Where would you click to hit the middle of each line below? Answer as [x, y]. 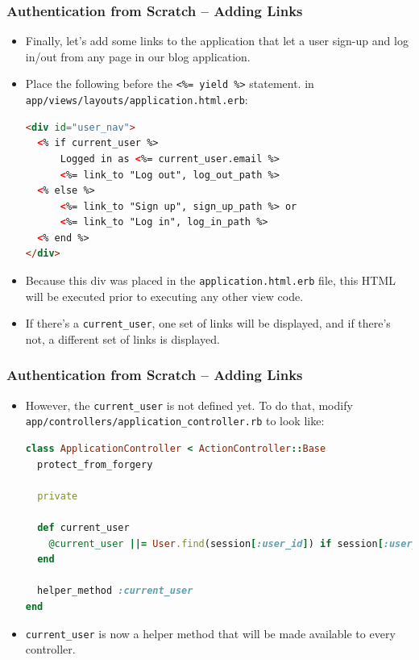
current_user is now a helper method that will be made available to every [210, 633]
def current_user [83, 528]
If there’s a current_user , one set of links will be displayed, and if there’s [208, 323]
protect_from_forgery [95, 464]
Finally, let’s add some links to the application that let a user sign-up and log [217, 41]
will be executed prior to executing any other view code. [164, 296]
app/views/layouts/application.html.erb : [137, 100]
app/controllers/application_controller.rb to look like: [175, 421]
